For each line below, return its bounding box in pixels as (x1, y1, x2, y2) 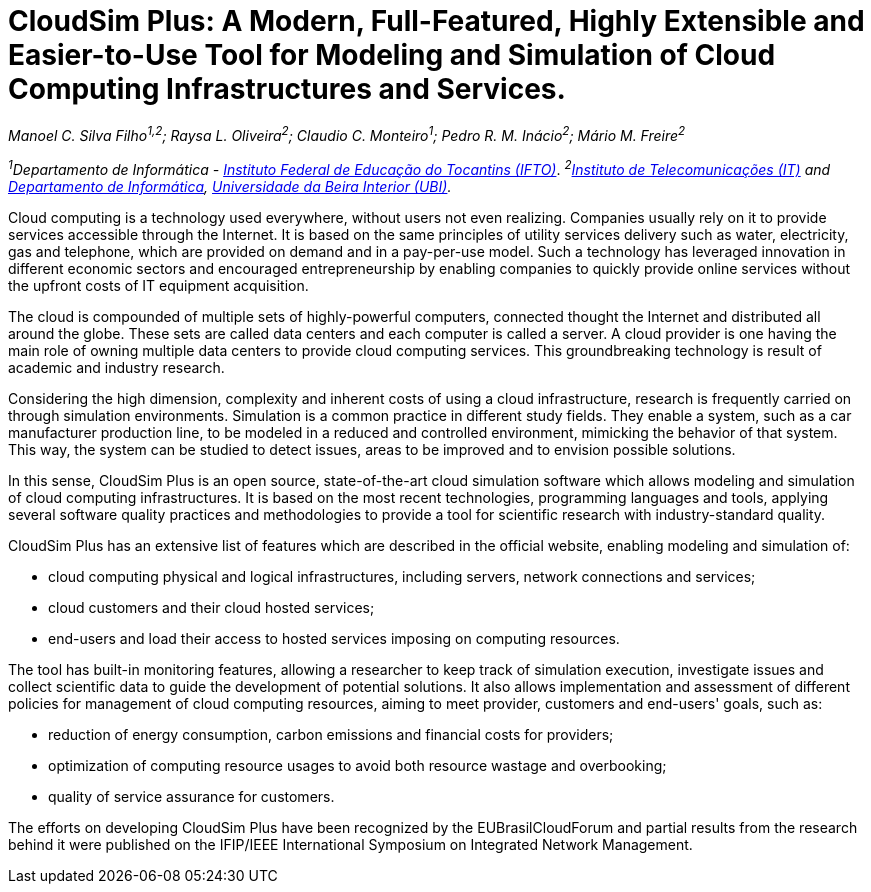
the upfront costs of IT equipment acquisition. (8, 277, 309, 295)
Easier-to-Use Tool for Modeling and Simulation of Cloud (8, 38, 776, 72)
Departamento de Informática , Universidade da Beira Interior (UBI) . (8, 178, 452, 196)
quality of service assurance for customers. (48, 788, 335, 806)
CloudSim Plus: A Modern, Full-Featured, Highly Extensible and (8, 4, 865, 38)
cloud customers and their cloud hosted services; (48, 599, 375, 617)
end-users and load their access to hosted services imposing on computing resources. (48, 630, 620, 648)
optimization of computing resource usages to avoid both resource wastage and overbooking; (48, 757, 667, 775)
